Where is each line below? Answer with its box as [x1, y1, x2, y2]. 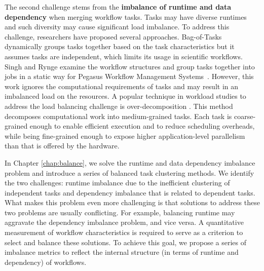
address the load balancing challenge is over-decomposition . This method [5, 100, 233, 111]
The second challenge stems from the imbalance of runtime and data [5, 2, 232, 12]
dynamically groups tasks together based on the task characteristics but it [5, 41, 235, 52]
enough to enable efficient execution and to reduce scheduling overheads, [29, 121, 255, 131]
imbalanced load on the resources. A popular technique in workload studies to [5, 91, 246, 101]
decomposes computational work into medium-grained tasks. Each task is [5, 110, 232, 121]
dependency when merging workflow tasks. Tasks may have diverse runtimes [5, 11, 247, 22]
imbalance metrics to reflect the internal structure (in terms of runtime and [5, 247, 239, 257]
